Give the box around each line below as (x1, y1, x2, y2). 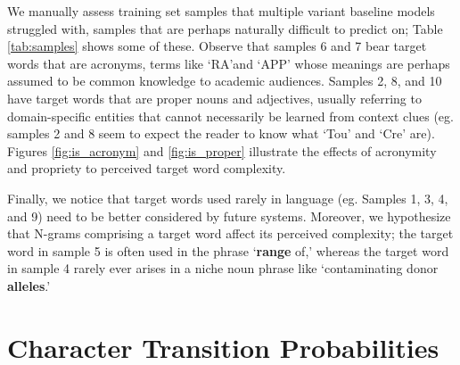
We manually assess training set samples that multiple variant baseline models (7, 2, 435, 20)
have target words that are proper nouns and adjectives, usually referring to (7, 88, 422, 107)
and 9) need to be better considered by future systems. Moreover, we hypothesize (7, 206, 451, 225)
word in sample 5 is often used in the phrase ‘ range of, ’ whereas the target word (7, 241, 449, 260)
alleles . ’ (7, 276, 51, 294)
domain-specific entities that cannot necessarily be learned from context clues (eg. (7, 106, 454, 125)
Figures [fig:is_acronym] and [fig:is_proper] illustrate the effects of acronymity (7, 141, 437, 160)
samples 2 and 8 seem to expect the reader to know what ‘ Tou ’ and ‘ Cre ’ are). (7, 124, 435, 143)
